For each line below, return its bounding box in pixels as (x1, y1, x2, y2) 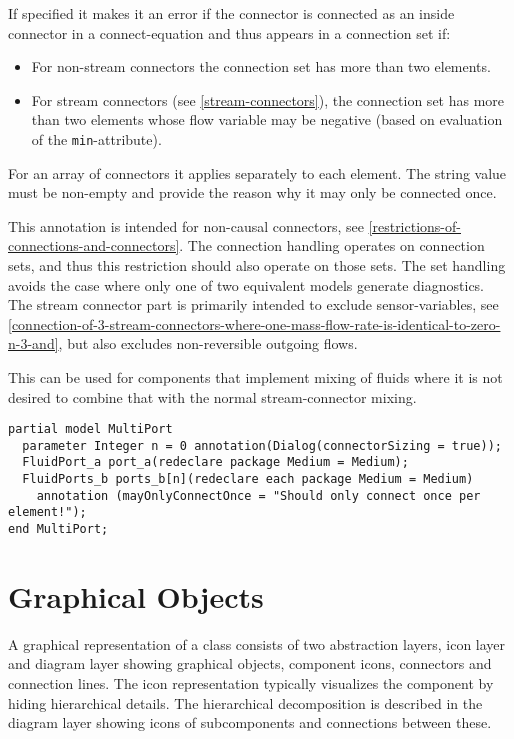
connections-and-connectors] (8, 235, 180, 256)
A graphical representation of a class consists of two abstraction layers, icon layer (8, 633, 506, 654)
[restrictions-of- (368, 215, 461, 236)
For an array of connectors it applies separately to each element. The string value (8, 162, 507, 183)
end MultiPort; (8, 522, 109, 537)
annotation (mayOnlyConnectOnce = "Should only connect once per (36, 488, 481, 503)
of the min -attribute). (31, 128, 162, 149)
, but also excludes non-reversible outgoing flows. (58, 333, 358, 354)
